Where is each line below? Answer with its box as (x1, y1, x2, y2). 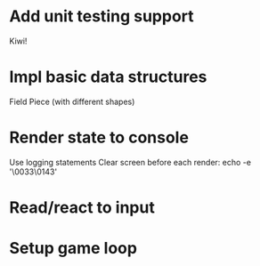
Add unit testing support (9, 6, 194, 27)
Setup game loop (9, 238, 138, 259)
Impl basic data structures (9, 67, 207, 87)
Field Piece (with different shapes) (9, 96, 135, 107)
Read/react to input (9, 197, 156, 217)
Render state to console (9, 127, 190, 148)
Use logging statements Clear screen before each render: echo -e (9, 157, 252, 167)
